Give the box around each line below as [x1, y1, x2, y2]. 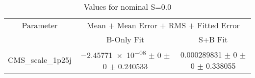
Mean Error [117, 19, 157, 31]
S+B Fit [199, 34, 228, 45]
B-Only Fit [106, 34, 145, 45]
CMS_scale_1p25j [8, 54, 72, 66]
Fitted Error [197, 19, 240, 31]
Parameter [22, 19, 58, 31]
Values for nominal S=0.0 [83, 1, 172, 12]
